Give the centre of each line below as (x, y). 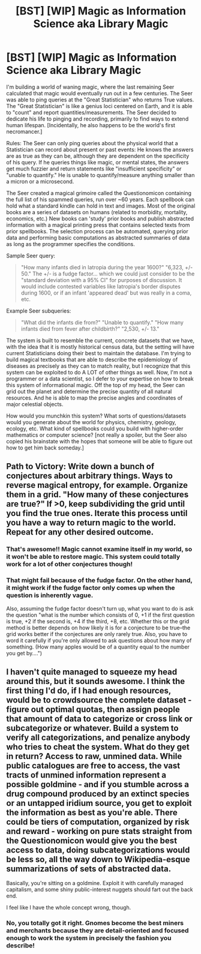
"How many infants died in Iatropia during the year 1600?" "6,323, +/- (107, 267)
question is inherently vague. (50, 595)
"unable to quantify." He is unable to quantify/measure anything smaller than (100, 175)
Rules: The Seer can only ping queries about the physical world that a (92, 143)
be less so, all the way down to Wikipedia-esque (98, 859)
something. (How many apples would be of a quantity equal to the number (98, 647)
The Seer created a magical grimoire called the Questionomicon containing (99, 193)
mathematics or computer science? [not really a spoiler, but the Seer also (97, 435)
